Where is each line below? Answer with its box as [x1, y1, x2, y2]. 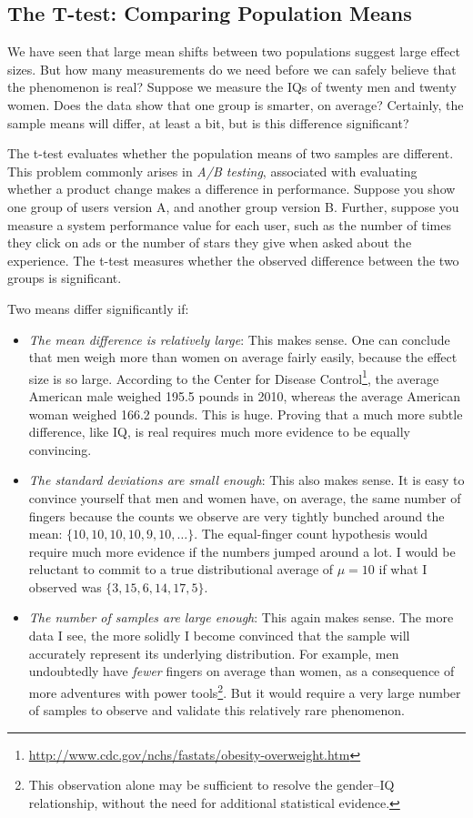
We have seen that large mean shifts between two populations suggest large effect [7, 42, 460, 61]
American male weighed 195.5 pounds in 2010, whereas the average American [28, 386, 461, 405]
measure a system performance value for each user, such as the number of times [7, 215, 451, 234]
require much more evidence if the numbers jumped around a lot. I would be [28, 541, 456, 560]
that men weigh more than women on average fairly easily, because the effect [28, 348, 458, 367]
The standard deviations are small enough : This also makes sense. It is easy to [28, 470, 465, 490]
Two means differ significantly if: [7, 298, 189, 318]
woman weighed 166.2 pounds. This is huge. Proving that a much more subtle [28, 404, 463, 423]
